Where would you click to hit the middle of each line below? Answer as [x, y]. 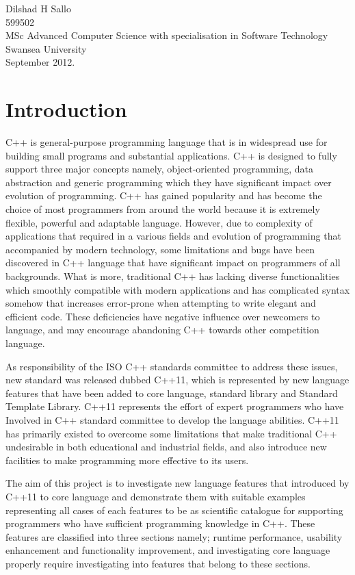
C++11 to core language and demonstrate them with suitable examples [156, 496]
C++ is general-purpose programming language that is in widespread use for [167, 142]
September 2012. [40, 62]
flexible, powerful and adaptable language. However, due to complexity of [159, 222]
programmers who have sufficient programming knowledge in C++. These [160, 523]
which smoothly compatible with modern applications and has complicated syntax [178, 289]
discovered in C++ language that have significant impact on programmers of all [173, 263]
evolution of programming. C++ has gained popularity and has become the [164, 195]
